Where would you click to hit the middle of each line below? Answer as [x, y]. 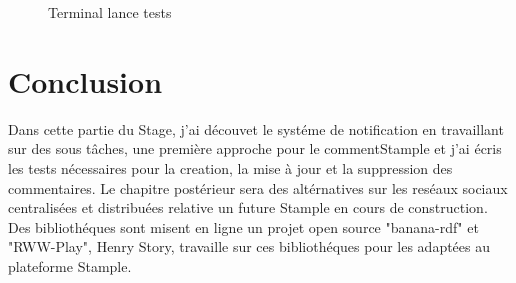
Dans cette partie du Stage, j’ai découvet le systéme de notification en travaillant [256, 128]
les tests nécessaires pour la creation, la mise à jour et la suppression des [230, 167]
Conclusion [85, 80]
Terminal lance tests [110, 12]
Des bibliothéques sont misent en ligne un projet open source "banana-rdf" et [243, 226]
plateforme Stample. [70, 265]
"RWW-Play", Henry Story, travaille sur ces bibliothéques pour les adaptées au [249, 246]
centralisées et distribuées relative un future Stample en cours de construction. [248, 207]
